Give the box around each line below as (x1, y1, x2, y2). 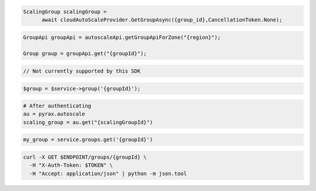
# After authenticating (23, 103, 92, 110)
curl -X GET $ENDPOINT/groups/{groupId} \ (23, 154, 147, 161)
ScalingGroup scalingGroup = (23, 8, 107, 15)
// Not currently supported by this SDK (23, 67, 140, 74)
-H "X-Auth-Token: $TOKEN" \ (29, 162, 114, 169)
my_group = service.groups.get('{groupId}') (23, 137, 153, 143)
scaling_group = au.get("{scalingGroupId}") (23, 119, 153, 125)
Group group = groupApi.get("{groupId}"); (23, 50, 147, 57)
